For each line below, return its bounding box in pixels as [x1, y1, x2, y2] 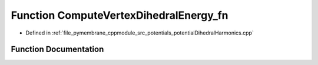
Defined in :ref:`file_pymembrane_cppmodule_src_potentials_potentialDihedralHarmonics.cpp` [25, 29, 254, 36]
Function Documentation [11, 45, 104, 54]
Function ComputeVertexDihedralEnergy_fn [11, 9, 229, 22]
